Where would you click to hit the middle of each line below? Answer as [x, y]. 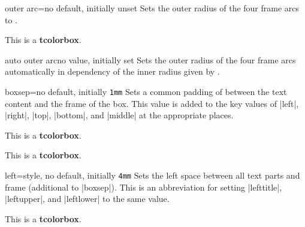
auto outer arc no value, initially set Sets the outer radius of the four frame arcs [150, 59]
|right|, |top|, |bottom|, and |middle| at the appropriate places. [119, 115]
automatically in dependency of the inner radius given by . [112, 71]
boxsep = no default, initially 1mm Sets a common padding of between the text [146, 91]
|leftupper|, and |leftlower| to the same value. [87, 199]
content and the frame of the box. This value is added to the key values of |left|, [152, 103]
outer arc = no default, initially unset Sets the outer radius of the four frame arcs [152, 8]
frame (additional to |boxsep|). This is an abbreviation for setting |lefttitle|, [144, 187]
